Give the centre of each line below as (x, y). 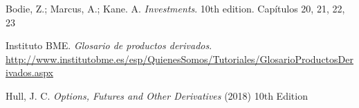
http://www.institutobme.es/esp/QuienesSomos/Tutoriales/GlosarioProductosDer (179, 58)
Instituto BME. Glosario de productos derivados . (109, 45)
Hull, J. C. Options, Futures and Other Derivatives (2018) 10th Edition (157, 95)
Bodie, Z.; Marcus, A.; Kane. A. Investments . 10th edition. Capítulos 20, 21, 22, (175, 8)
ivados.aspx (29, 72)
